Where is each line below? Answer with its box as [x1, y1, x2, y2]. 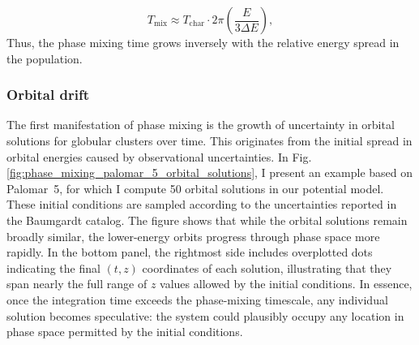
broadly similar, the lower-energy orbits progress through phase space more [6, 227, 380, 244]
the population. [6, 50, 83, 67]
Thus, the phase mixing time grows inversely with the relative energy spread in [6, 34, 400, 50]
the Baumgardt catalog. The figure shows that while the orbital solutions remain [6, 211, 408, 228]
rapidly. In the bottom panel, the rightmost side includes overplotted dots [6, 244, 373, 261]
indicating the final [6, 259, 100, 276]
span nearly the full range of [6, 275, 148, 292]
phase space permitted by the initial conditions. [6, 323, 243, 340]
